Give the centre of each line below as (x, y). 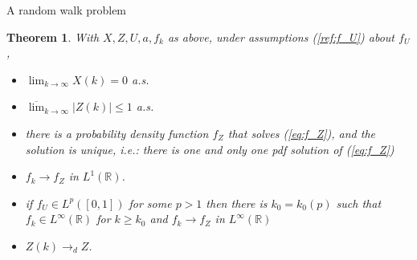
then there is (237, 203)
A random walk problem (67, 10)
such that (359, 203)
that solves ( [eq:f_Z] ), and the (302, 133)
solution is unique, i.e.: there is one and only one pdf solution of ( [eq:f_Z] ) (210, 149)
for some (150, 203)
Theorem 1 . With (53, 37)
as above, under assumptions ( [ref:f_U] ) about (281, 37)
